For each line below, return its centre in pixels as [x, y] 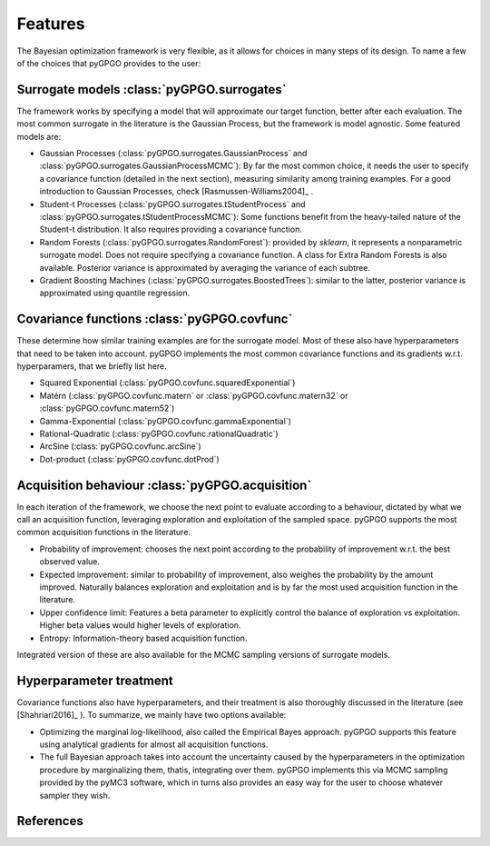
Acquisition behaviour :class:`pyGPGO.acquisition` [164, 485]
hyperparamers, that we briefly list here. [92, 366]
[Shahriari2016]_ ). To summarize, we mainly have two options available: [152, 715]
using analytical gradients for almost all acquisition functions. [154, 744]
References [50, 821]
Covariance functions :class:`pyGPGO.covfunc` [155, 319]
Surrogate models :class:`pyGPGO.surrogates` [152, 90]
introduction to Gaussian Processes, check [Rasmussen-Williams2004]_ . [176, 192]
